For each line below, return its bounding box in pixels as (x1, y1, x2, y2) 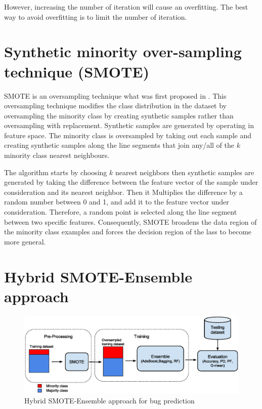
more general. (4, 236, 46, 247)
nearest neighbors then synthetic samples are (115, 167, 254, 177)
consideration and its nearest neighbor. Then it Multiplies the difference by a (4, 186, 243, 197)
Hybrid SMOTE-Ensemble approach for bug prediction (24, 395, 195, 405)
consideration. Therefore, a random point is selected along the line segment (4, 207, 237, 217)
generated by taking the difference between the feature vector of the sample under (4, 177, 258, 187)
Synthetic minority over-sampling (4, 41, 242, 62)
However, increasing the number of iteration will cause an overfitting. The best (4, 2, 248, 12)
